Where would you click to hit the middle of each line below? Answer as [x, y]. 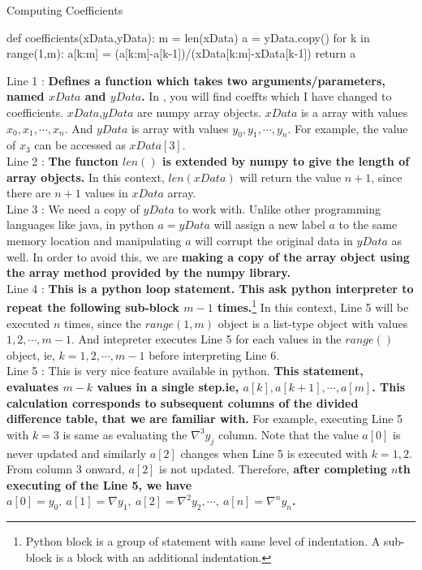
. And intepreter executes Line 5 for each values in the [207, 339]
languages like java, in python [80, 225]
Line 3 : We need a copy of [73, 208]
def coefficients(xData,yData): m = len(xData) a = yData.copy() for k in [188, 37]
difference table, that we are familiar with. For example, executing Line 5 [205, 419]
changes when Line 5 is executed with [274, 453]
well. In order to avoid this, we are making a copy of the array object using [208, 256]
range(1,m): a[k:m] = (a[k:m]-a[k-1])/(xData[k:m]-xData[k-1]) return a [181, 53]
